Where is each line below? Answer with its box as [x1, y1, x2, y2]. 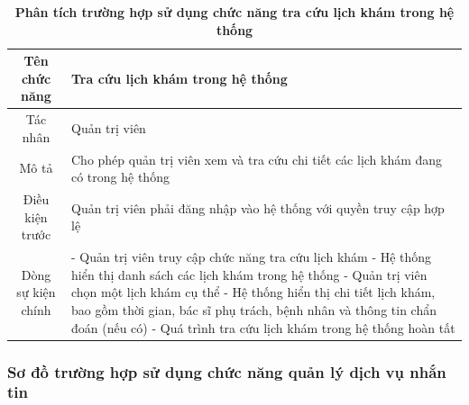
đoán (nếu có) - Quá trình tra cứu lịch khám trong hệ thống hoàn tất [70, 318, 455, 337]
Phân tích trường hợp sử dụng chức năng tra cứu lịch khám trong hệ [14, 3, 455, 21]
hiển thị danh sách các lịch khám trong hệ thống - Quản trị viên [70, 265, 428, 283]
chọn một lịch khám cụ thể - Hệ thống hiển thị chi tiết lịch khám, [70, 283, 436, 301]
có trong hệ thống [70, 167, 170, 186]
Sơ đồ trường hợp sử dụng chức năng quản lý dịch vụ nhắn [7, 360, 446, 382]
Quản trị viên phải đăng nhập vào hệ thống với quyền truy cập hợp [70, 198, 445, 217]
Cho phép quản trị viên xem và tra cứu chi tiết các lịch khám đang [70, 149, 443, 168]
